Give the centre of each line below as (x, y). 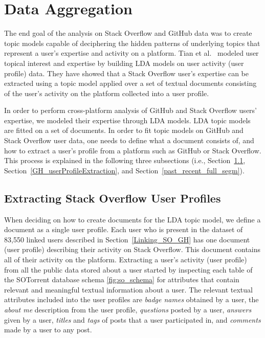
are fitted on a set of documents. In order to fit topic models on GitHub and (124, 130)
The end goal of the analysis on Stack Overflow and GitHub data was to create (128, 33)
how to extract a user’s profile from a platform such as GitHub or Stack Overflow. (133, 150)
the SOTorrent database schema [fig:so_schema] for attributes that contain (122, 279)
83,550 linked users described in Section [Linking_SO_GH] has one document (127, 239)
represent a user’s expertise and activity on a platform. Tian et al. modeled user (131, 53)
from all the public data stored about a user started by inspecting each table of (128, 269)
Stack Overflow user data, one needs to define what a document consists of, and (129, 140)
